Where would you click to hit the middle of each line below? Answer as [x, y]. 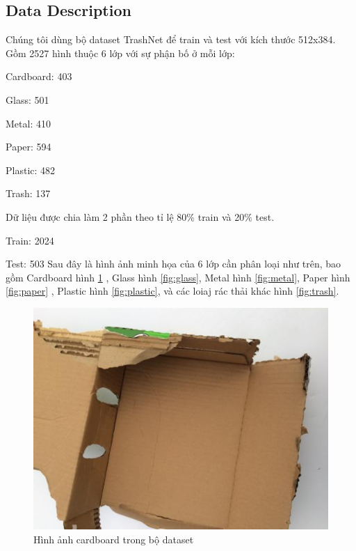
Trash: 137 [28, 193]
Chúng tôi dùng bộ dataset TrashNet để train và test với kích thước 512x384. [171, 39]
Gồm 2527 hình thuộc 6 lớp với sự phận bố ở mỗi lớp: [120, 53]
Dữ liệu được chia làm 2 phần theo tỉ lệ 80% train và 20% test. [140, 216]
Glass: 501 [27, 99]
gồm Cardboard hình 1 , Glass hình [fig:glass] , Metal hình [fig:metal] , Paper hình [178, 277]
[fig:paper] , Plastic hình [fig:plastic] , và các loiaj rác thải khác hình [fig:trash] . [172, 291]
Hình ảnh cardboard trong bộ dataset [114, 539]
